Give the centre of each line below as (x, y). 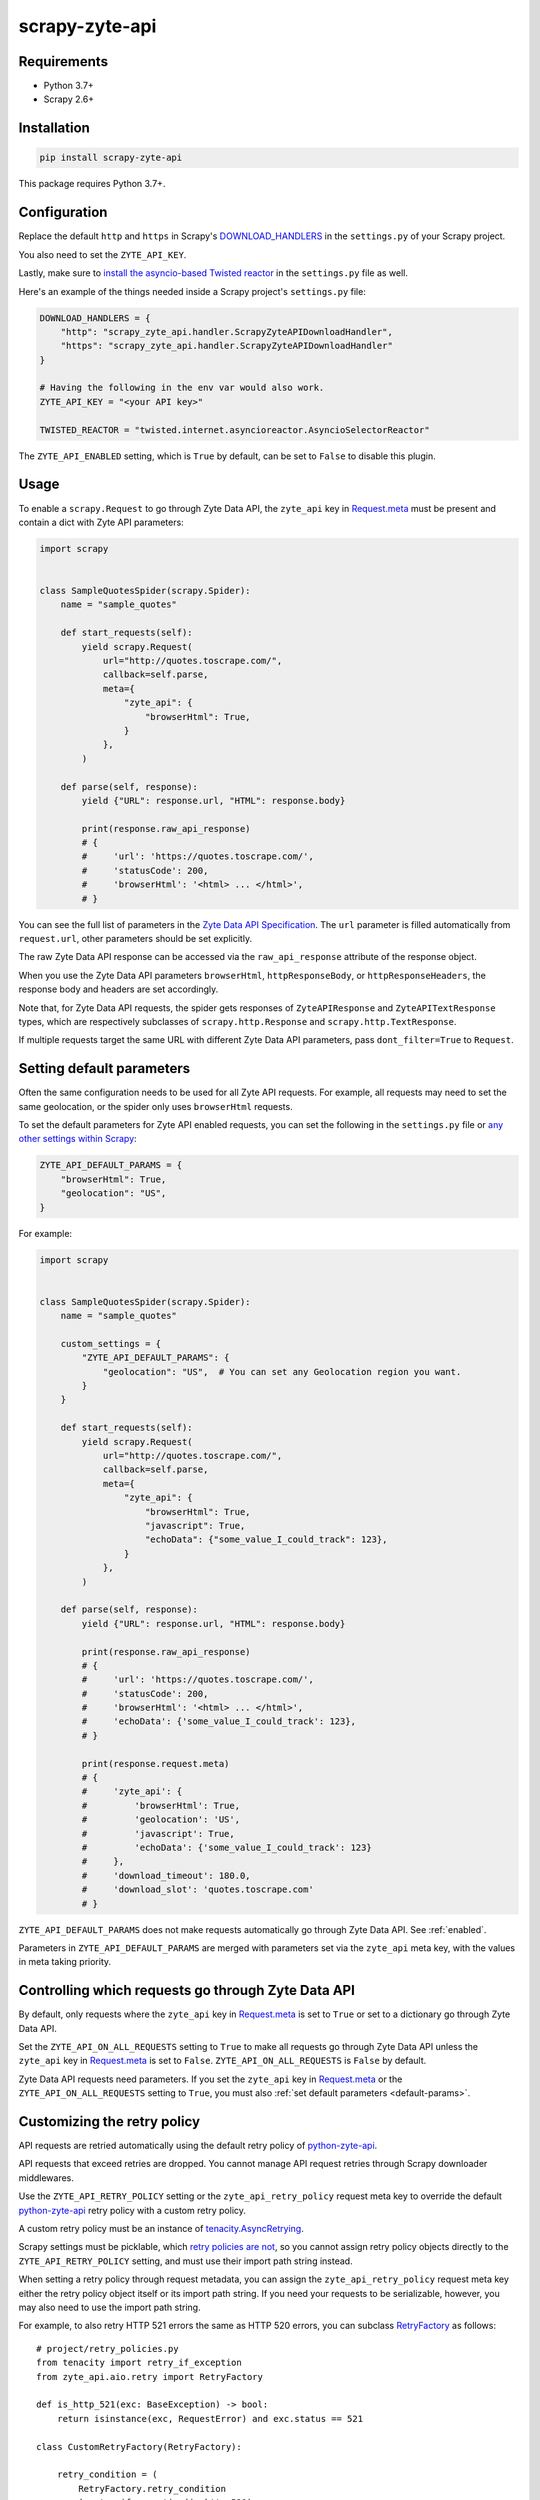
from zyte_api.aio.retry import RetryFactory (150, 2376)
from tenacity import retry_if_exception (139, 2363)
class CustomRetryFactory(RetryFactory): (139, 2446)
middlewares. (46, 2177)
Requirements (63, 61)
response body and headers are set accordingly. (118, 989)
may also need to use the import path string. (109, 2307)
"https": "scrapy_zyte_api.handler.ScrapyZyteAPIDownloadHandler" (227, 346)
